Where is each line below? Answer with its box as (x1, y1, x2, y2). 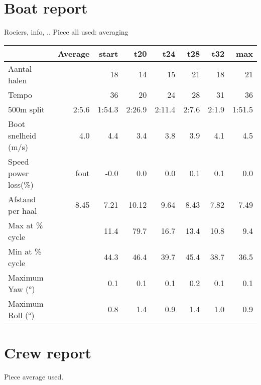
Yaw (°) (8, 283, 35, 295)
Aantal (8, 62, 32, 74)
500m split (8, 103, 45, 115)
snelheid (8, 129, 37, 141)
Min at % (8, 245, 42, 257)
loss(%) (8, 178, 34, 190)
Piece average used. (4, 371, 64, 381)
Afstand (8, 193, 36, 205)
